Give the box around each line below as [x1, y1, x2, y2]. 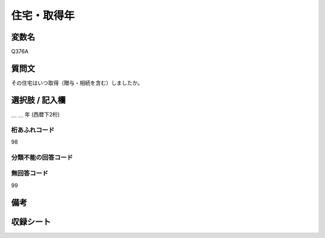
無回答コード [11, 169, 49, 177]
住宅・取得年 [11, 9, 75, 22]
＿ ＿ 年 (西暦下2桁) [11, 111, 60, 118]
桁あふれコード [11, 126, 55, 134]
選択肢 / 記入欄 [11, 95, 66, 105]
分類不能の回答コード [11, 153, 73, 162]
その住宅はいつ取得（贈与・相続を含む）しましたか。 [11, 79, 143, 87]
